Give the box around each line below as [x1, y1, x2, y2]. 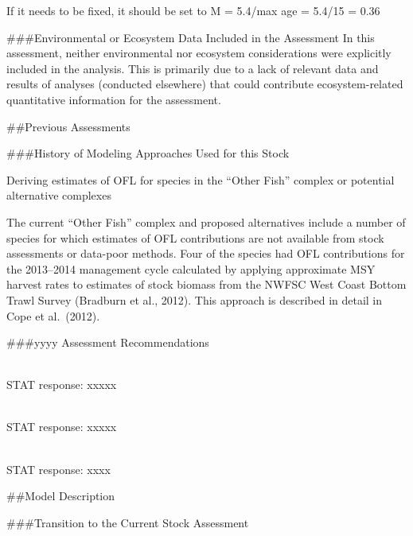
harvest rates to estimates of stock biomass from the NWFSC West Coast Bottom [6, 276, 407, 293]
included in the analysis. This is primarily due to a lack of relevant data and [6, 60, 379, 76]
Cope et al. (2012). [6, 307, 100, 324]
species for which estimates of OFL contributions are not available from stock [6, 229, 384, 246]
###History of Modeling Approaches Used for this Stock [6, 145, 290, 161]
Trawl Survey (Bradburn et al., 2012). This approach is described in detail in [6, 291, 383, 308]
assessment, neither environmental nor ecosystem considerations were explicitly [6, 45, 392, 61]
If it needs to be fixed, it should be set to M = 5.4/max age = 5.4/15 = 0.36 [6, 2, 380, 18]
